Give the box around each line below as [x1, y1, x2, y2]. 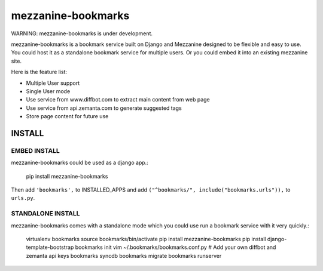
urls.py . [11, 195, 35, 202]
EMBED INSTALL [11, 146, 60, 155]
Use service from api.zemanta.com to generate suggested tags [26, 104, 182, 112]
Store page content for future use [26, 113, 109, 120]
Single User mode [26, 87, 71, 95]
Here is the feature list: [11, 69, 68, 76]
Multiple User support [26, 79, 80, 87]
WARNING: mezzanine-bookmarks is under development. [11, 30, 153, 37]
